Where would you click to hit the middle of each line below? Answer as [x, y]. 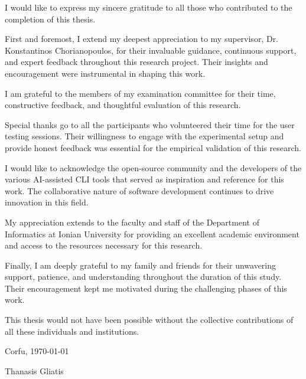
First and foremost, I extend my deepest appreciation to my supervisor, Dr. [142, 39]
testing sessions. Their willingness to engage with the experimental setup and [144, 136]
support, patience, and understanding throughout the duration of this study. [143, 277]
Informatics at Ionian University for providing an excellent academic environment [152, 233]
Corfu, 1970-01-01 [37, 351]
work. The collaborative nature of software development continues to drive [139, 190]
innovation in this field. [47, 202]
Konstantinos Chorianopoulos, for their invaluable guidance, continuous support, [151, 50]
